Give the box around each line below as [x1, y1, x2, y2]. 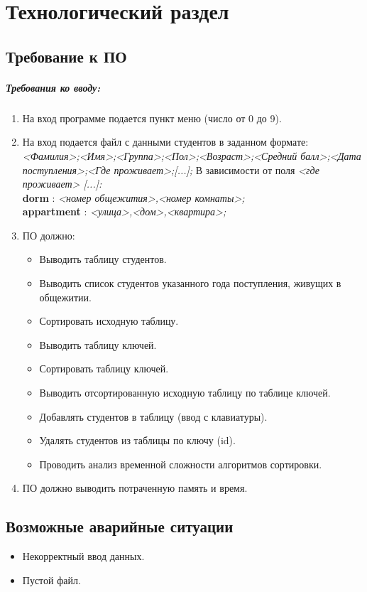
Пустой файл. [22, 572, 81, 587]
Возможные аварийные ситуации [6, 515, 234, 537]
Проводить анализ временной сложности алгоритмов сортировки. [39, 456, 322, 471]
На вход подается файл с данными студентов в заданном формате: [22, 134, 309, 149]
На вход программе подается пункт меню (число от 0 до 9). [22, 110, 282, 125]
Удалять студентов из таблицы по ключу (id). [39, 433, 236, 448]
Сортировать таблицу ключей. [39, 361, 169, 376]
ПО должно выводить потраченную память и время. [22, 480, 248, 495]
